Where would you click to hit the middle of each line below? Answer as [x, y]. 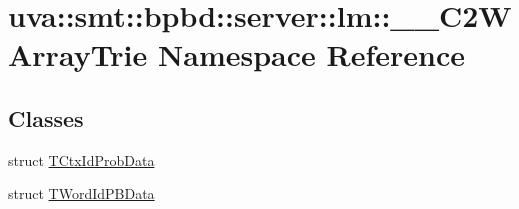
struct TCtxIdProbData [81, 159]
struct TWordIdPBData [81, 193]
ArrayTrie [78, 54]
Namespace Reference [311, 54]
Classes [46, 117]
